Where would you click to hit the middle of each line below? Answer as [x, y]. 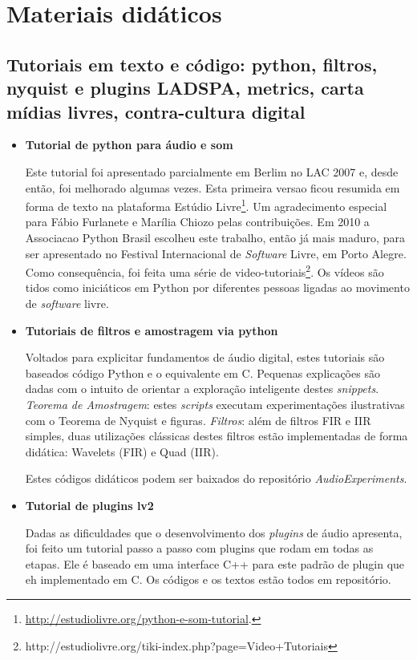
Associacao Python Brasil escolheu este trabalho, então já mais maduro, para [215, 237]
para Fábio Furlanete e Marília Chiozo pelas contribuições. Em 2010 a [197, 222]
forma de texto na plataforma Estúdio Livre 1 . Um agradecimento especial [206, 205]
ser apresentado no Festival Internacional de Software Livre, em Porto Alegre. [216, 253]
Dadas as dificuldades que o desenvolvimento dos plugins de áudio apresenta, [214, 532]
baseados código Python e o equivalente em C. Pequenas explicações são [202, 373]
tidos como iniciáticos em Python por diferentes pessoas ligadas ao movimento [217, 287]
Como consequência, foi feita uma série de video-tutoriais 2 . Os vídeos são [204, 271]
